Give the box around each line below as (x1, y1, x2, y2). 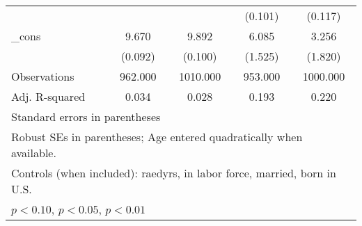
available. (11, 145, 56, 161)
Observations (11, 68, 74, 84)
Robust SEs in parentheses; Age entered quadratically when (11, 129, 303, 145)
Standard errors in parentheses (11, 108, 161, 124)
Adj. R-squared (11, 88, 86, 104)
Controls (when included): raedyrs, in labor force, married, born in (11, 165, 336, 181)
